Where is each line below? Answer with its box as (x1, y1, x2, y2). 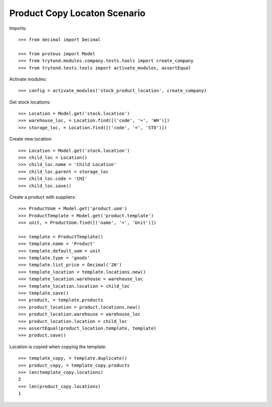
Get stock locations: (9, 99, 51, 105)
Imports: (9, 25, 27, 31)
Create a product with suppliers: (9, 194, 77, 200)
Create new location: (9, 136, 52, 142)
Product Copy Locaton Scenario (9, 8, 146, 19)
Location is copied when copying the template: (9, 344, 107, 350)
